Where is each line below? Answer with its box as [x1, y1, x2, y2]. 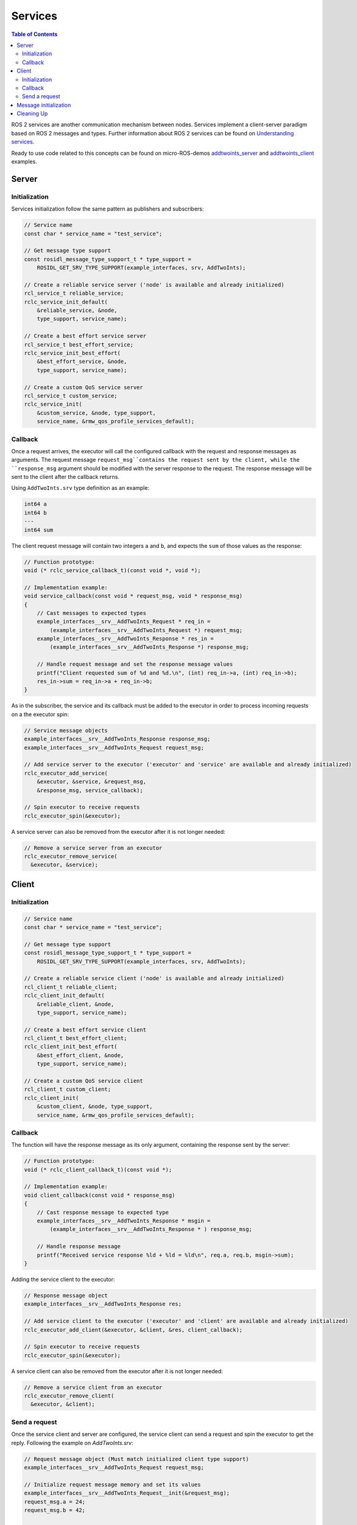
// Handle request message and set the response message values [37, 661, 233, 668]
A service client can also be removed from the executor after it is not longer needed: [11, 1367, 223, 1375]
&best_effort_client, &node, [37, 1052, 124, 1058]
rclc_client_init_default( [24, 992, 105, 999]
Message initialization [16, 101, 71, 109]
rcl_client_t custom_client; [24, 1086, 111, 1093]
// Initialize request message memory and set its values [24, 1481, 201, 1488]
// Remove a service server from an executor [24, 844, 163, 851]
